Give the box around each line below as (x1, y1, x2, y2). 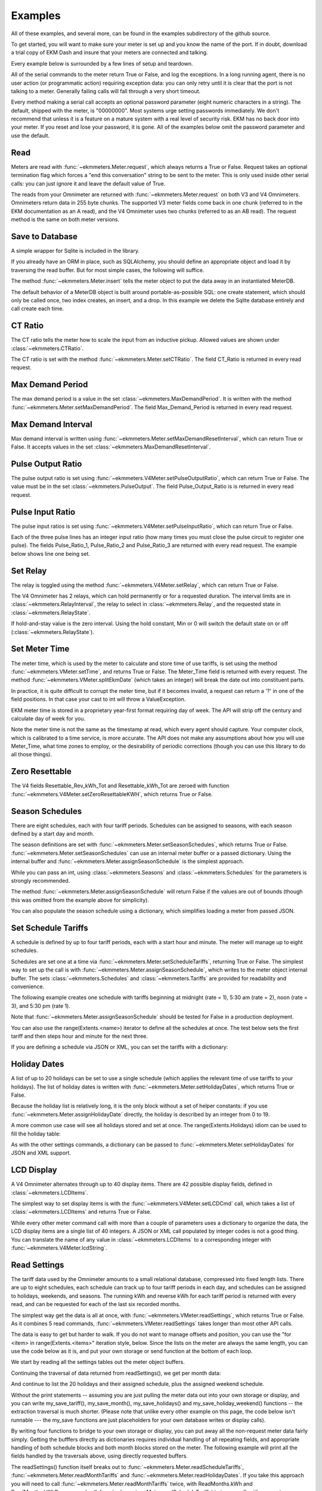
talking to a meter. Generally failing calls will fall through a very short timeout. (11, 87, 201, 95)
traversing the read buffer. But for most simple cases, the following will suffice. (11, 266, 205, 274)
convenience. (11, 983, 45, 990)
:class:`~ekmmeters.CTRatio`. (11, 345, 84, 352)
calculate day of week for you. (11, 714, 86, 722)
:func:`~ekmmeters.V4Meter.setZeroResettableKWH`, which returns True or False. (11, 790, 213, 797)
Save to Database (11, 231, 78, 242)
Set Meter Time (11, 644, 70, 654)
